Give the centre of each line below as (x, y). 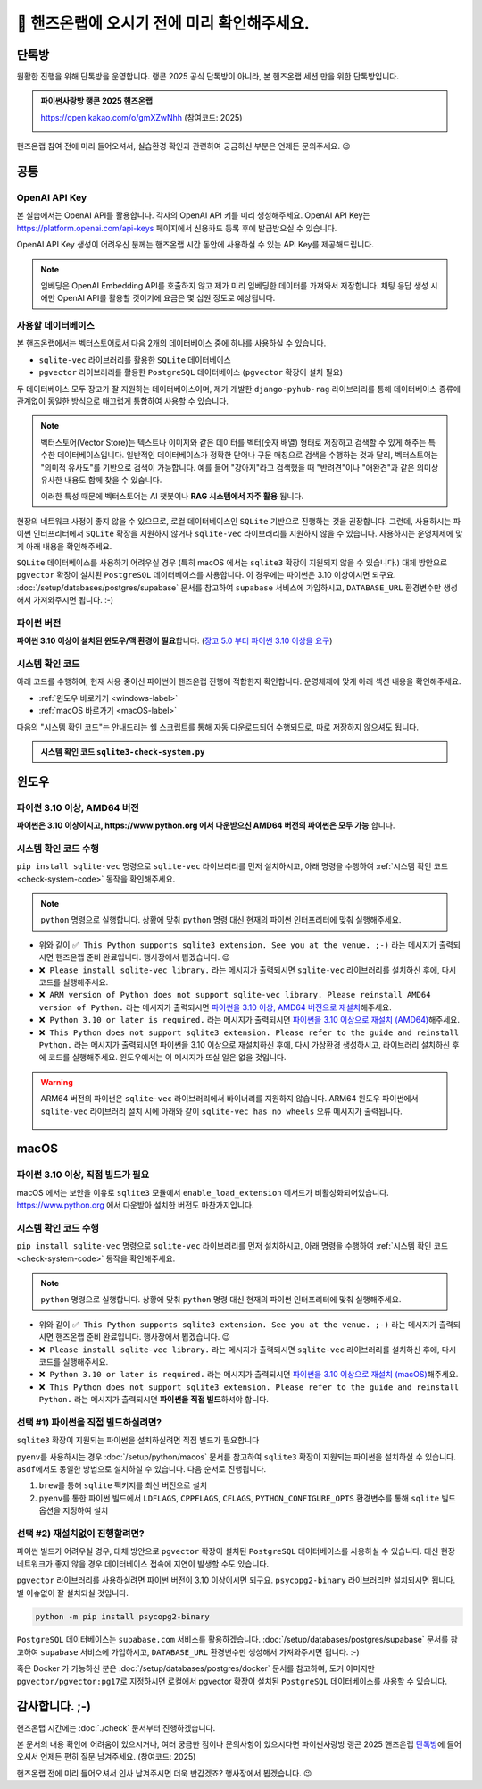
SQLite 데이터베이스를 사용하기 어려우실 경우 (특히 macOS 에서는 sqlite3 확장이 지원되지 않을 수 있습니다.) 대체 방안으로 (232, 562)
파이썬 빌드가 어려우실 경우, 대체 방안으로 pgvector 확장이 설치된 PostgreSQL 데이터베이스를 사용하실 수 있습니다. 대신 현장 (236, 1551)
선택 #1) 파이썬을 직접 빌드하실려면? (89, 1422)
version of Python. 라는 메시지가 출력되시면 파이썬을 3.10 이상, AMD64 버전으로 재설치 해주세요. (215, 1007)
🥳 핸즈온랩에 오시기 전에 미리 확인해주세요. (163, 23)
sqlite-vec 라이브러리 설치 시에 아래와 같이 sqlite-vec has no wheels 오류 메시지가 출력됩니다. (222, 1111)
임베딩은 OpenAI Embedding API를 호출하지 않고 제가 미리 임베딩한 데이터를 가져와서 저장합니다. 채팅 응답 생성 (234, 285)
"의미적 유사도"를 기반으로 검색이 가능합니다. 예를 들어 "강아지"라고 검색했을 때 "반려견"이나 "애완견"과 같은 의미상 (240, 467)
